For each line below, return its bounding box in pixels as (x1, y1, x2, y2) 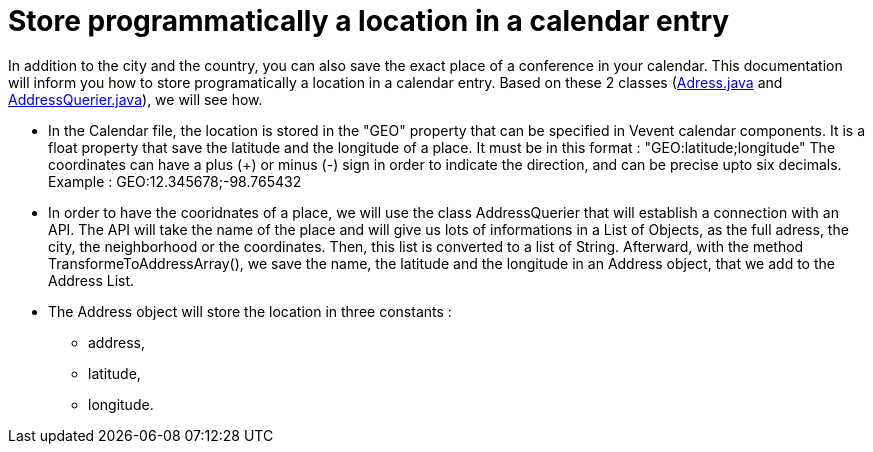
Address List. (48, 271, 135, 289)
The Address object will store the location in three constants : (48, 302, 452, 320)
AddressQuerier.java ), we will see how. (8, 90, 263, 108)
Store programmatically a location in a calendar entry (8, 4, 730, 38)
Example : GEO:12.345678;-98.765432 (48, 172, 302, 190)
